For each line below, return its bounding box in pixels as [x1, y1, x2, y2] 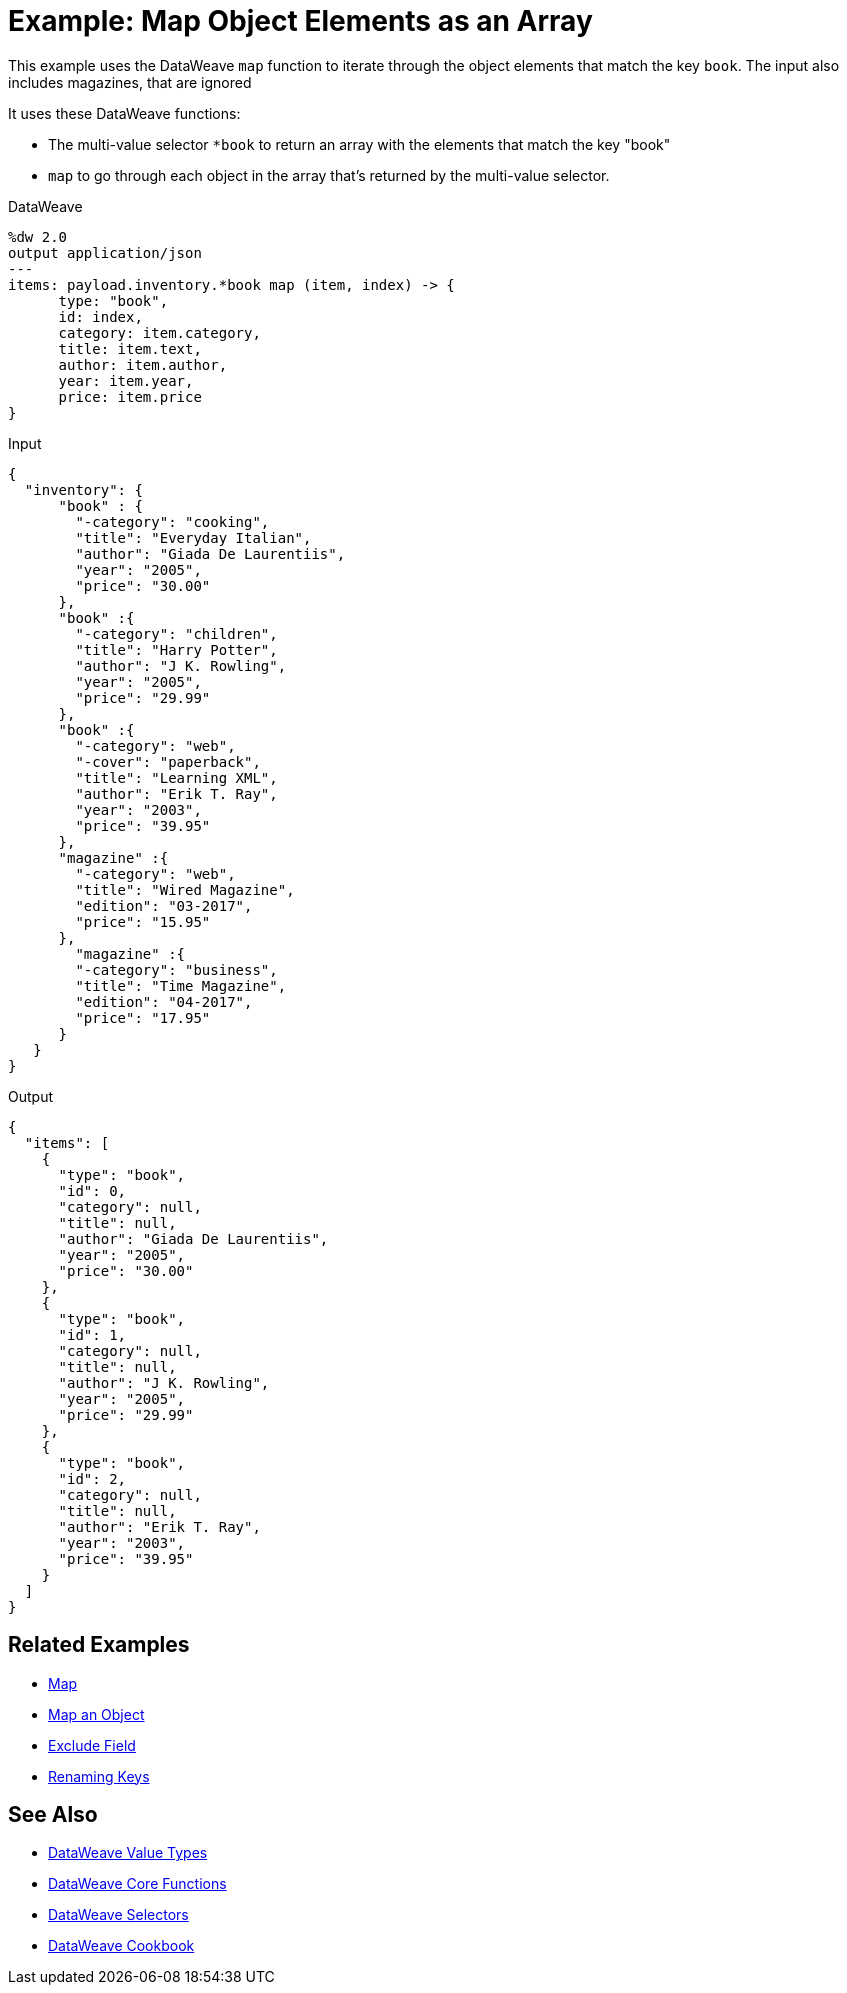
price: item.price [58, 388, 202, 405]
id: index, [58, 308, 143, 325]
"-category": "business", [75, 961, 278, 978]
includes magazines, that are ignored [8, 73, 252, 91]
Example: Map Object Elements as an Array [8, 4, 593, 38]
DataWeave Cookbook [48, 1937, 195, 1955]
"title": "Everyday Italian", [75, 529, 312, 546]
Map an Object [48, 1705, 145, 1723]
